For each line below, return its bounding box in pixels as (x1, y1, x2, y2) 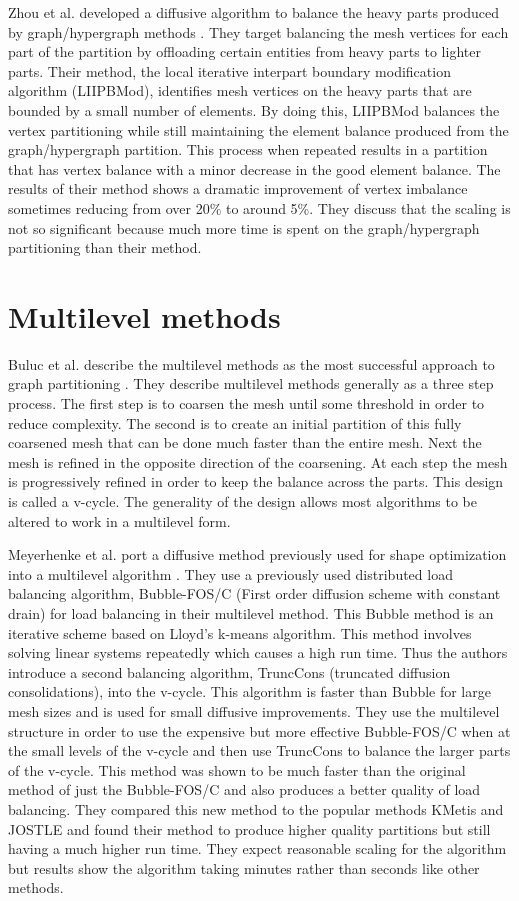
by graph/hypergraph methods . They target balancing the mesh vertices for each (8, 21, 509, 42)
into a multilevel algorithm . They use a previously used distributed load (8, 563, 453, 584)
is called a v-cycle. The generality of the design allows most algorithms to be (8, 491, 478, 511)
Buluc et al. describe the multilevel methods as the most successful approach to (8, 353, 495, 374)
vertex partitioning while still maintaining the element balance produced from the (8, 119, 509, 140)
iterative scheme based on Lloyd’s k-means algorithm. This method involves (8, 622, 472, 643)
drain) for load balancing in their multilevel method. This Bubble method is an (8, 602, 494, 623)
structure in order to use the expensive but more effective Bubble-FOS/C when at (8, 720, 511, 741)
